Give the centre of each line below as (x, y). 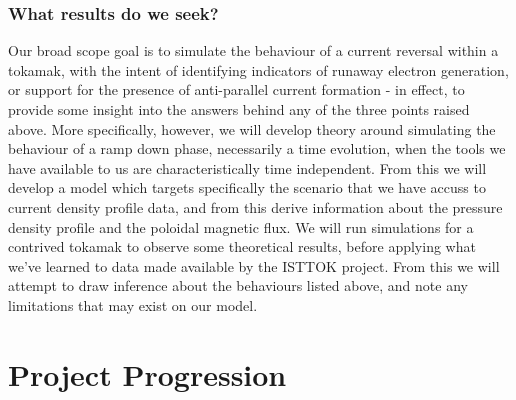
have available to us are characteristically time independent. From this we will (247, 167)
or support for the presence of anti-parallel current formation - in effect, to (236, 89)
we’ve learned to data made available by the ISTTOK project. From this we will (254, 265)
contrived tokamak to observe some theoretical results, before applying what (242, 246)
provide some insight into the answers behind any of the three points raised (239, 109)
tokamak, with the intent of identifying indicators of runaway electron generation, (258, 69)
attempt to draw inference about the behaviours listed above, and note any (238, 285)
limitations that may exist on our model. (133, 304)
